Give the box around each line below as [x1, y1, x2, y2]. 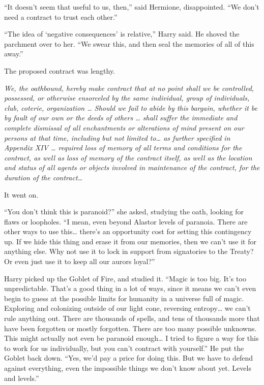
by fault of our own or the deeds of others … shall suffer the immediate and [4, 112, 238, 123]
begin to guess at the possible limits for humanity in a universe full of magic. [4, 293, 244, 303]
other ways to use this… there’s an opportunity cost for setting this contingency [4, 226, 252, 237]
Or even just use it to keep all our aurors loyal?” [4, 256, 155, 267]
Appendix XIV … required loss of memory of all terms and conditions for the [4, 142, 242, 153]
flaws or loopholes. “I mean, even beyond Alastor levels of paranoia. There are [4, 216, 248, 227]
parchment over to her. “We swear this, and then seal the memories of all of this [4, 38, 254, 49]
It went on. [4, 189, 39, 200]
